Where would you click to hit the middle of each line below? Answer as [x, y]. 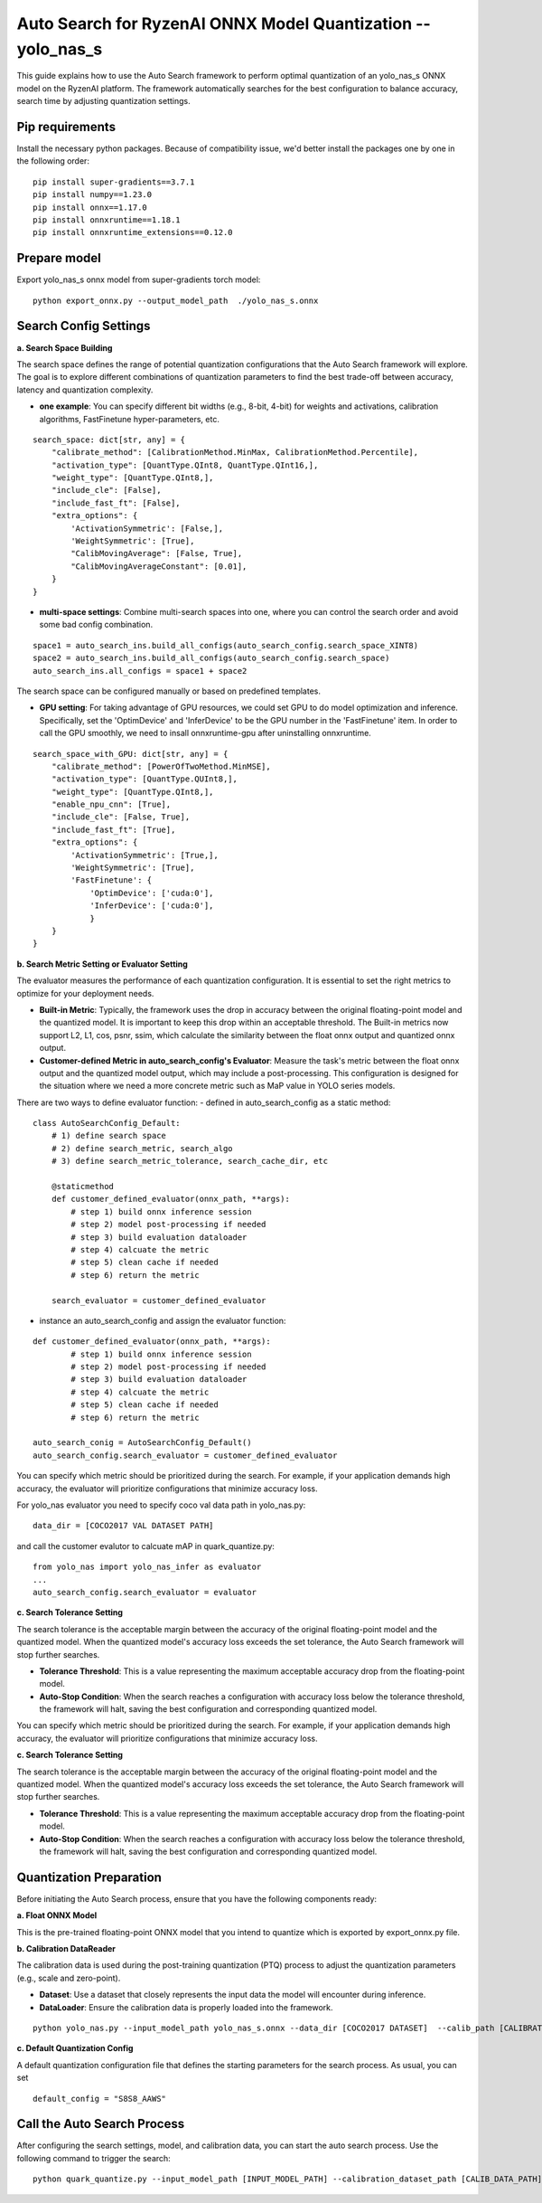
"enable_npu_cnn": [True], [111, 804]
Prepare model [59, 258]
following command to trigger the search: [93, 2158]
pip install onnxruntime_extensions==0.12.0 [133, 232]
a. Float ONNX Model [57, 1915]
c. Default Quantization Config [75, 2048]
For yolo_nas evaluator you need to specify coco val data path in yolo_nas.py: [161, 1505]
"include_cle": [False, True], [121, 817]
